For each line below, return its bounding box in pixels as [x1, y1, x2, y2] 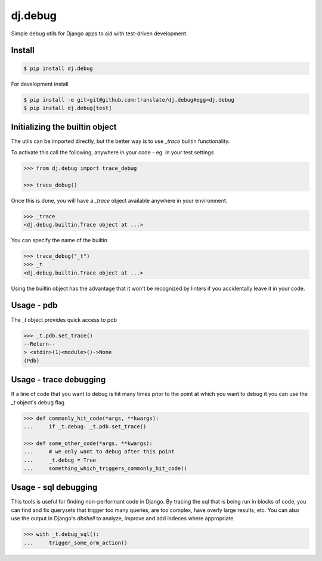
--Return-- [23, 340, 55, 347]
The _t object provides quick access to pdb [11, 316, 117, 323]
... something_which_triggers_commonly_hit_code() [23, 465, 187, 472]
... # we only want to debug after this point [23, 449, 175, 455]
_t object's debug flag [11, 398, 65, 406]
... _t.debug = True [23, 456, 97, 464]
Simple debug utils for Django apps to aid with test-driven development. [11, 30, 188, 37]
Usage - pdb [11, 300, 58, 310]
